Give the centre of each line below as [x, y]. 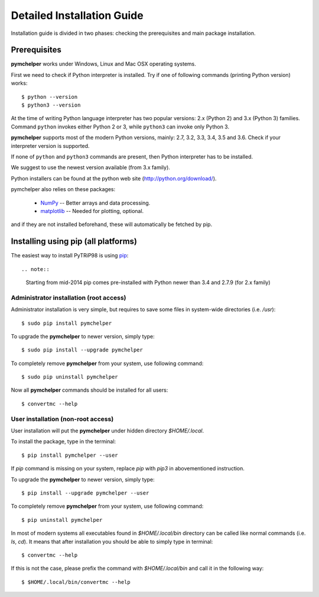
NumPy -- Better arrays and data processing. [95, 203]
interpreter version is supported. [50, 146]
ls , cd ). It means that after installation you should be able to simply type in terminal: [112, 541]
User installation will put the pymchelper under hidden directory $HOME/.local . [108, 431]
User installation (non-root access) [62, 419]
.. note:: [35, 269]
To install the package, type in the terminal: [64, 441]
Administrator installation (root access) [69, 298]
